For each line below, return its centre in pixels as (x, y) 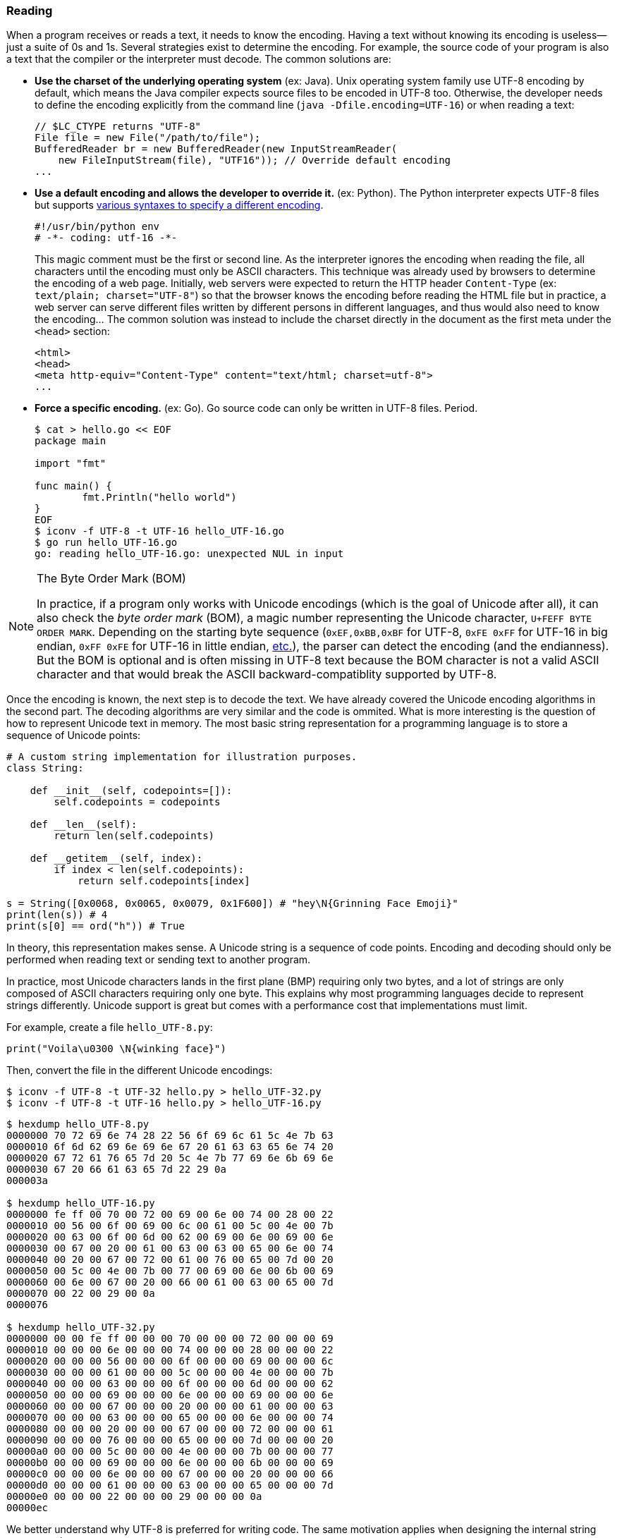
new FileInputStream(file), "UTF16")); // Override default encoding (255, 160)
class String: (45, 768)
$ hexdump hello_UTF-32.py (81, 1328)
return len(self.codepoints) (134, 836)
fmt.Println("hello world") (159, 498)
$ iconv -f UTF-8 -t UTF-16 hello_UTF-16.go (160, 531)
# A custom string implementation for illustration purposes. (182, 757)
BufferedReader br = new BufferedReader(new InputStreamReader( (216, 149)
